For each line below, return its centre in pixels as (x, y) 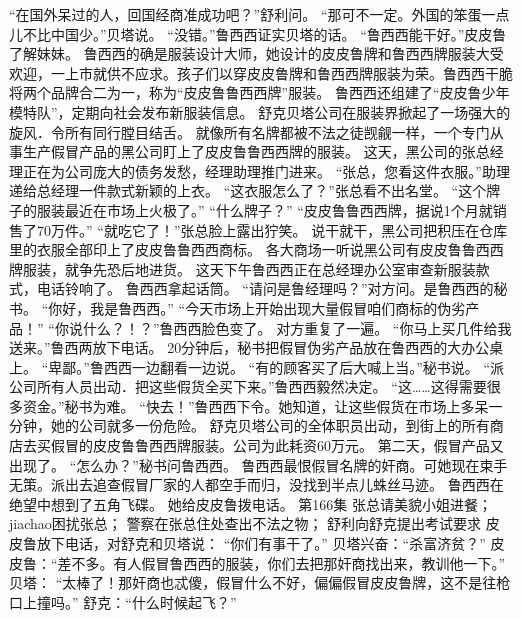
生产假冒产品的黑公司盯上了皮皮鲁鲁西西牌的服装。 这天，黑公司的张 (249, 151)
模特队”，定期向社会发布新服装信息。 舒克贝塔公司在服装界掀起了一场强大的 (260, 111)
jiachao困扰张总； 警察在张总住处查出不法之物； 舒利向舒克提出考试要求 (245, 523)
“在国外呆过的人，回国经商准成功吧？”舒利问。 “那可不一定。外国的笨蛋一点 (259, 14)
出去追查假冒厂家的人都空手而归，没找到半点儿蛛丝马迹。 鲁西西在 (284, 484)
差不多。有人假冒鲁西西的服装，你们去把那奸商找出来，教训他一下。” (281, 562)
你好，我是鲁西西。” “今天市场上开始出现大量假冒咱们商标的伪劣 (257, 307)
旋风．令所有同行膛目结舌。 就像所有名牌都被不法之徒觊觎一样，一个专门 (249, 131)
